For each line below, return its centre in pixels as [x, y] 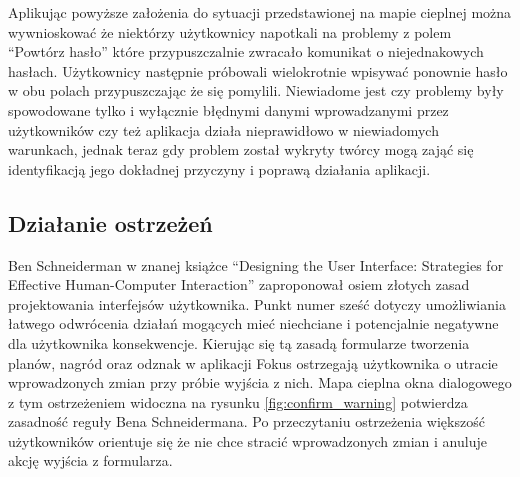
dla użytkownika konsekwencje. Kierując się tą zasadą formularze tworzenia [239, 342]
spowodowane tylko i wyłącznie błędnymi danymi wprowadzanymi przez [228, 109]
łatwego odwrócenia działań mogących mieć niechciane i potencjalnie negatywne [253, 323]
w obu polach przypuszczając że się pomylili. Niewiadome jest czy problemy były [256, 90]
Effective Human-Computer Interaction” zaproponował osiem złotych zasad [239, 284]
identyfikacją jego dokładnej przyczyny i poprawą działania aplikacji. [219, 168]
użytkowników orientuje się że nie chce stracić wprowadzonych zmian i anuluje [247, 440]
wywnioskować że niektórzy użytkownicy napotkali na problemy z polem [230, 31]
